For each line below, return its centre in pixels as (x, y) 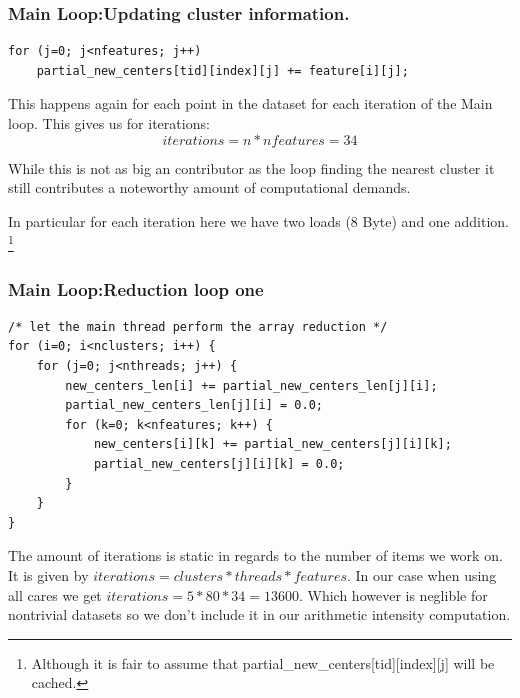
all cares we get (55, 594)
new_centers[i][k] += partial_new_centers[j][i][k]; (272, 444)
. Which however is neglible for (393, 594)
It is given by (48, 574)
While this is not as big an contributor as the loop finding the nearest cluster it (251, 167)
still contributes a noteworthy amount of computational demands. (209, 187)
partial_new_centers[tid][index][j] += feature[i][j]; (222, 70)
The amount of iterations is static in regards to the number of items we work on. (255, 555)
